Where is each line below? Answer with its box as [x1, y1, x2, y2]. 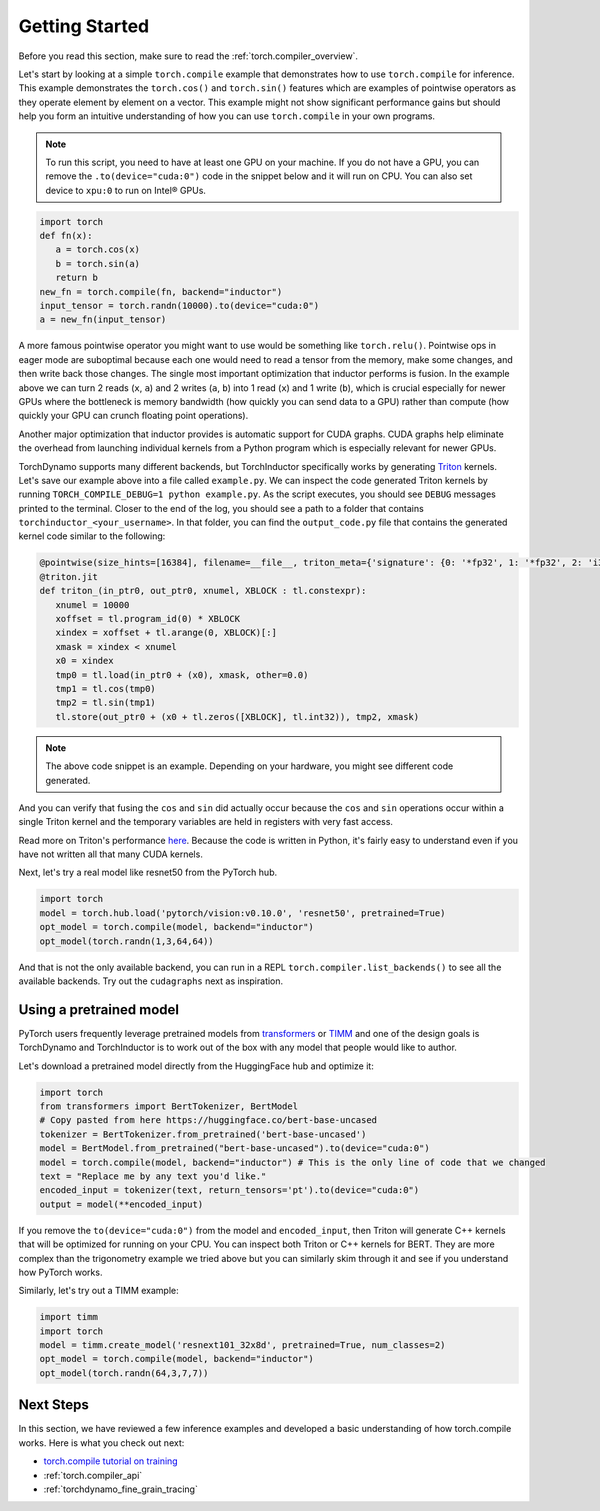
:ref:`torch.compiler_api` [43, 1469, 143, 1481]
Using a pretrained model [18, 1001, 180, 1018]
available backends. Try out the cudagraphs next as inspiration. [18, 975, 284, 987]
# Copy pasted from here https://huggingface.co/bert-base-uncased [39, 1115, 378, 1126]
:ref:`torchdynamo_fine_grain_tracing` [43, 1483, 199, 1495]
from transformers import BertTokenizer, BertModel [39, 1101, 299, 1112]
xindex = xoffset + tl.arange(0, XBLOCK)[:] [55, 627, 277, 639]
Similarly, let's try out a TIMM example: [18, 1285, 179, 1297]
